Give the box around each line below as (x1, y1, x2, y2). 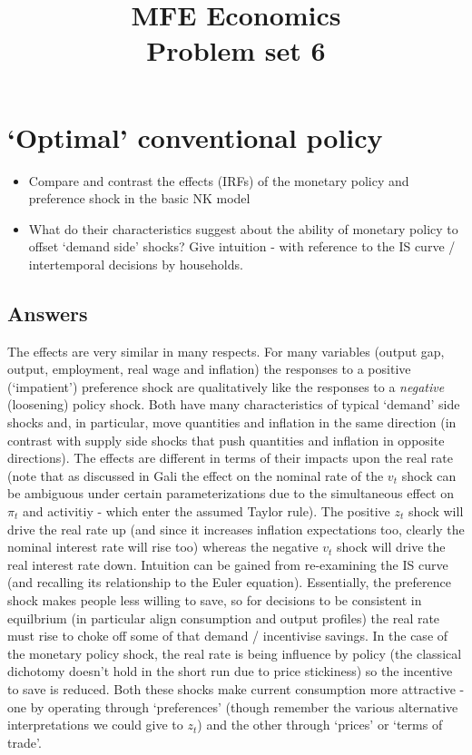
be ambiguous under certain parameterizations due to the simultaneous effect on (7, 484, 454, 503)
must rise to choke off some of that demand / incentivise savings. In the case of (7, 626, 448, 645)
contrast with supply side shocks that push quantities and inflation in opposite (7, 430, 445, 449)
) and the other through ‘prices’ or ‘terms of (197, 715, 443, 734)
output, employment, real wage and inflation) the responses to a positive (7, 359, 411, 378)
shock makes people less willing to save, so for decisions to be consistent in (7, 590, 422, 609)
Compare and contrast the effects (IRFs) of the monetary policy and (28, 171, 409, 190)
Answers (7, 299, 88, 327)
